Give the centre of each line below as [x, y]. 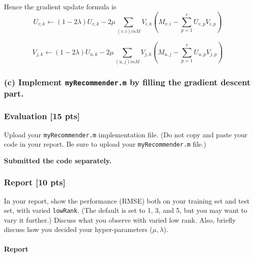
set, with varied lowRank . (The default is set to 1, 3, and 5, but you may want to [126, 210]
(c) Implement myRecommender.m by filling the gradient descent [127, 82]
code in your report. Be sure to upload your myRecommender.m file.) [105, 144]
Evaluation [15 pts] [42, 116]
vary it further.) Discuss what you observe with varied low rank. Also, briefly [120, 219]
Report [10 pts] [35, 182]
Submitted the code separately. [58, 160]
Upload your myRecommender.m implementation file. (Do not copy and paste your [126, 134]
